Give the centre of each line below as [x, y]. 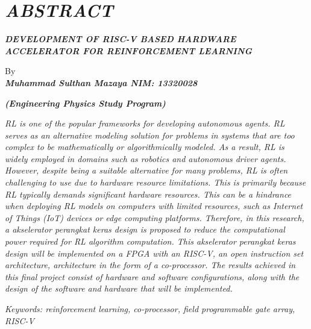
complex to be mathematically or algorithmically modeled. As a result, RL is [145, 147]
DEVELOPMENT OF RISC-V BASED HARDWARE [121, 39]
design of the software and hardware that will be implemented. [119, 288]
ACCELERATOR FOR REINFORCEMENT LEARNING [129, 50]
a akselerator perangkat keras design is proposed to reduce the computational [145, 229]
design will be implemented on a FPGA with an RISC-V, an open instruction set [154, 253]
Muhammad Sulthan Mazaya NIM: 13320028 [101, 82]
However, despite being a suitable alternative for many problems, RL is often [146, 170]
